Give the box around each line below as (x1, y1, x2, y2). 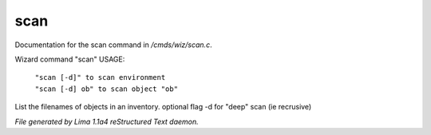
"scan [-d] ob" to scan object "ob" (34, 84, 179, 93)
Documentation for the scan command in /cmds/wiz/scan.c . (14, 40, 212, 50)
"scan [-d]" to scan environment (34, 73, 166, 82)
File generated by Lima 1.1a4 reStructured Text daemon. (14, 117, 199, 126)
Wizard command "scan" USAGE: (14, 54, 125, 64)
